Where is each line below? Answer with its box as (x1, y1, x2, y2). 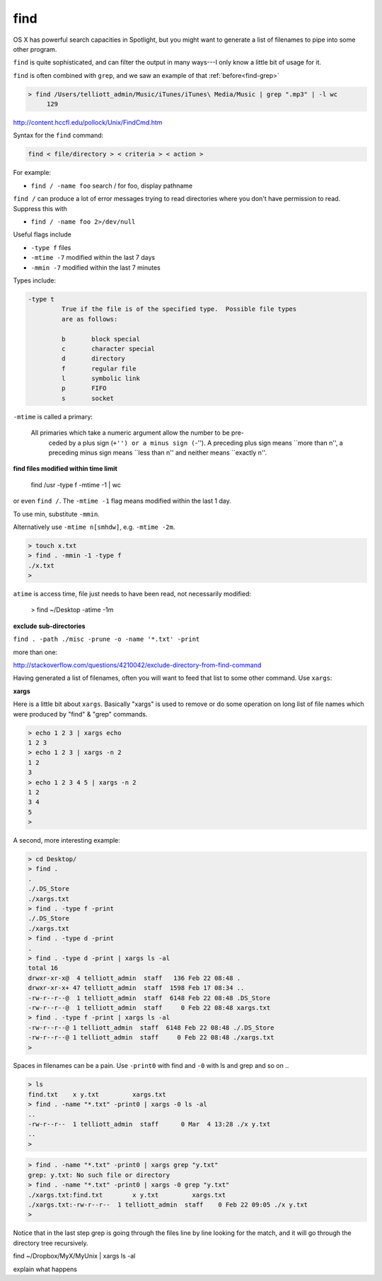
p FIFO (61, 385, 107, 392)
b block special (61, 335, 141, 343)
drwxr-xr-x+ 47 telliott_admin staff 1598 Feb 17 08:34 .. (28, 984, 245, 992)
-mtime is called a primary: (13, 412, 93, 421)
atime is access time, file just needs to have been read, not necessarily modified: (13, 590, 251, 598)
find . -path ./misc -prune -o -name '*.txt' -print (13, 635, 200, 644)
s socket (61, 394, 115, 402)
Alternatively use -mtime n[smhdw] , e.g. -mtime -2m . (13, 523, 175, 531)
